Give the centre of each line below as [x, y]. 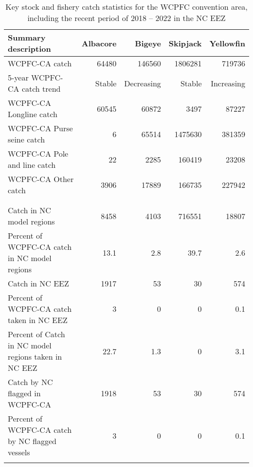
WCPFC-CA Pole [38, 153]
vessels [19, 452]
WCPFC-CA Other [41, 179]
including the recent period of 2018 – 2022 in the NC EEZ [126, 18]
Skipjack [185, 43]
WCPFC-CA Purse [40, 128]
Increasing [228, 83]
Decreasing [143, 83]
